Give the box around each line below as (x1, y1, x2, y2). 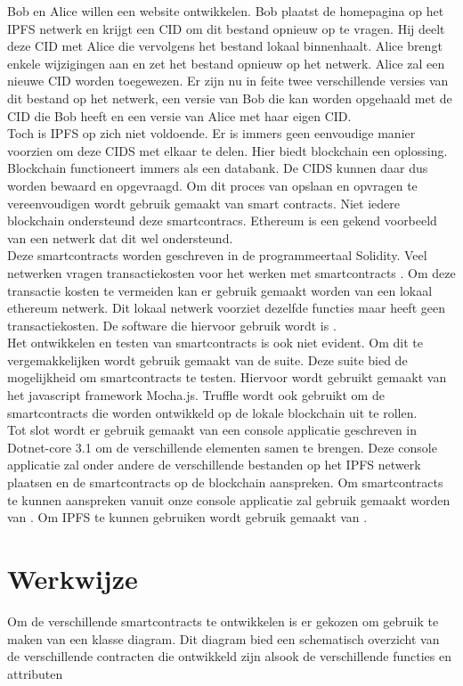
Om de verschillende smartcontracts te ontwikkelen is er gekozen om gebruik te (7, 611, 439, 630)
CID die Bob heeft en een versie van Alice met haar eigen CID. (7, 106, 352, 125)
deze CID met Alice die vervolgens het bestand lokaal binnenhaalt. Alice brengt (7, 37, 443, 55)
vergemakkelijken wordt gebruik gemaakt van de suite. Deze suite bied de (7, 350, 408, 369)
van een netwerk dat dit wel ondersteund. (7, 228, 233, 247)
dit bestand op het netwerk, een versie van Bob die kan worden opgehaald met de (7, 88, 452, 107)
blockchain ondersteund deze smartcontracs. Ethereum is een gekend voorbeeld (7, 211, 437, 230)
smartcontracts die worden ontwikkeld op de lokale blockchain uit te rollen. (7, 403, 418, 421)
